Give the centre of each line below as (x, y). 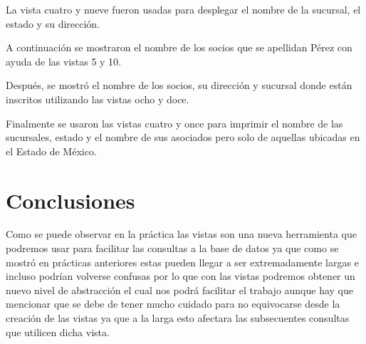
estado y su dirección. (53, 23)
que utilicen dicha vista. (58, 332)
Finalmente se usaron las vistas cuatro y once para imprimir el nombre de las (174, 123)
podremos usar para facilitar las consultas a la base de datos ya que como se (172, 248)
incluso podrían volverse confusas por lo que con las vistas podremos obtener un (181, 276)
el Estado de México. (51, 151)
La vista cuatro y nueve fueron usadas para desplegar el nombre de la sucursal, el (183, 9)
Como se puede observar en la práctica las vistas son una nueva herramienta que (181, 234)
